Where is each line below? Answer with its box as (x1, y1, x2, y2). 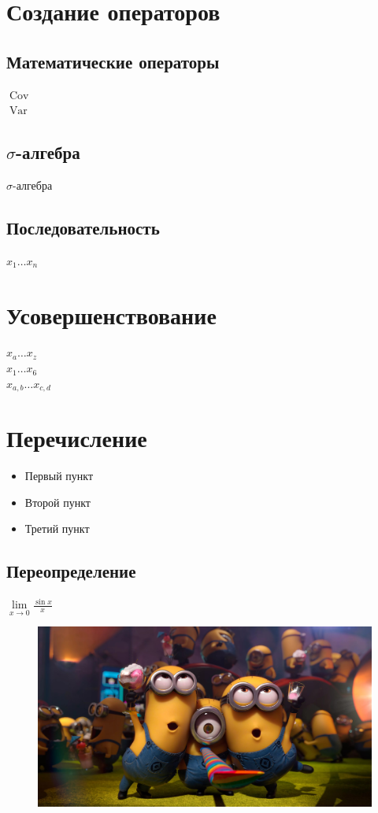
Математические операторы (6, 49, 220, 73)
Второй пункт (24, 493, 91, 510)
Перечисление (6, 422, 147, 454)
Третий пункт (24, 520, 90, 537)
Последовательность (6, 215, 160, 239)
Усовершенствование (6, 298, 217, 331)
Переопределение (6, 559, 136, 583)
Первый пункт (24, 467, 94, 484)
